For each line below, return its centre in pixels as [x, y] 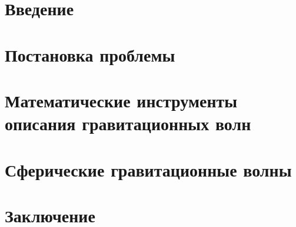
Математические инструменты [121, 100]
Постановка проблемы [90, 54]
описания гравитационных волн [128, 123]
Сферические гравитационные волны [148, 169]
